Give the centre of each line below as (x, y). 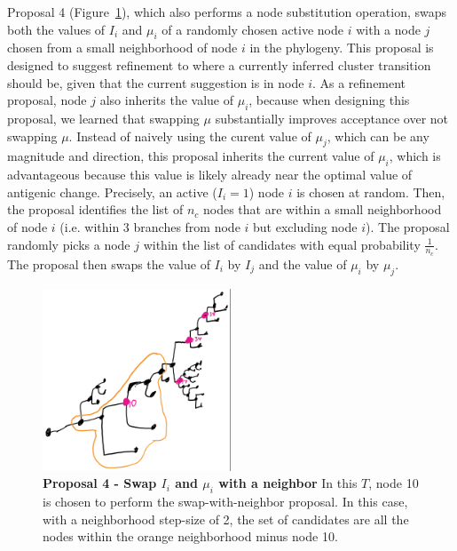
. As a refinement (359, 82)
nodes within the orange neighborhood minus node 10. (190, 536)
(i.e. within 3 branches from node (150, 226)
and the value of (303, 264)
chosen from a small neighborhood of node (122, 48)
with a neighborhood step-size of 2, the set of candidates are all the (226, 519)
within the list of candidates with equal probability (282, 244)
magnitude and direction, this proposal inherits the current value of (191, 156)
